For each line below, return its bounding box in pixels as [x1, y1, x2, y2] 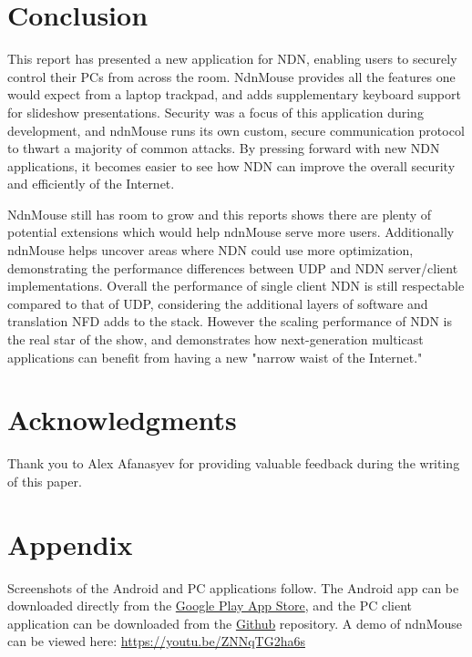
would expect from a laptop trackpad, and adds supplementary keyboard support [7, 85, 461, 104]
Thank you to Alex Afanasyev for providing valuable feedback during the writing [7, 454, 460, 473]
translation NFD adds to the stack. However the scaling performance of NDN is [7, 312, 452, 331]
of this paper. [7, 471, 82, 490]
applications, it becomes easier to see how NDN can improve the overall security [7, 156, 456, 175]
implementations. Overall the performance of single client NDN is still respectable [7, 276, 465, 295]
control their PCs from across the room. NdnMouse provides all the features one [7, 67, 456, 86]
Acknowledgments [7, 401, 237, 438]
